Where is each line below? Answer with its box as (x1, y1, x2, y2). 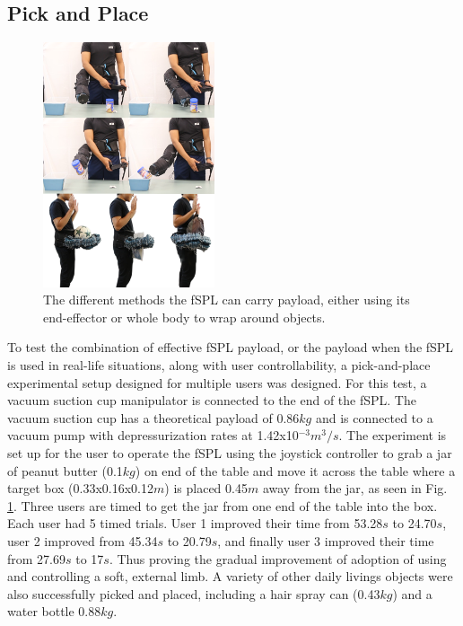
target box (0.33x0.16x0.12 (7, 479, 154, 498)
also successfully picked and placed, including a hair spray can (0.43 (7, 584, 380, 603)
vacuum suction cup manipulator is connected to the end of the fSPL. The (7, 391, 416, 410)
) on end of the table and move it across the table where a (135, 461, 456, 480)
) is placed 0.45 (164, 479, 248, 498)
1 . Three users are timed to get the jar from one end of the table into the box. (7, 496, 438, 515)
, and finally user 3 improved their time (217, 532, 434, 550)
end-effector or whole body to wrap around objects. (43, 307, 326, 326)
